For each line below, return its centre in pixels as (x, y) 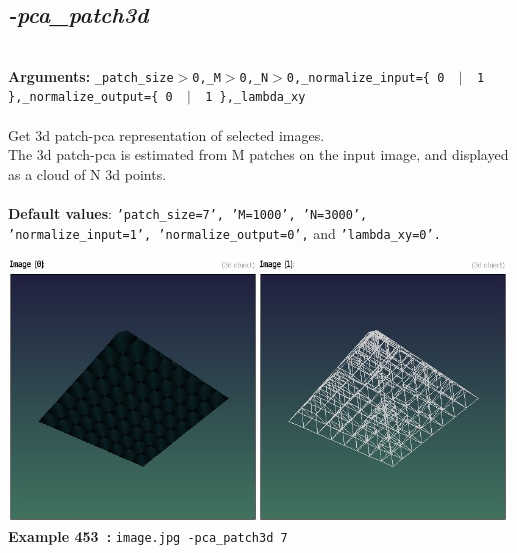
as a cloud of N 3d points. (87, 173)
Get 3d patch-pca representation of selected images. (166, 134)
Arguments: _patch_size (91, 75)
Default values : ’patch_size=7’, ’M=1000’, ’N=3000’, (188, 213)
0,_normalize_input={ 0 (365, 77)
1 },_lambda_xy (255, 97)
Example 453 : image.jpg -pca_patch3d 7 (148, 535)
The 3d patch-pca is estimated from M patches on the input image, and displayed (258, 154)
